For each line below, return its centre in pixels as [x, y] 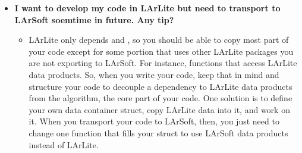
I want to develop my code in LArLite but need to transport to [147, 8]
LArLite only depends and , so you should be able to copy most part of [159, 40]
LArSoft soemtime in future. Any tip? [94, 19]
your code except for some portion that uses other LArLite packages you [161, 51]
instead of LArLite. [64, 144]
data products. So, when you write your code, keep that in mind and [154, 74]
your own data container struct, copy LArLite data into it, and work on [159, 109]
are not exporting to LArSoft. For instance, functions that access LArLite [163, 63]
